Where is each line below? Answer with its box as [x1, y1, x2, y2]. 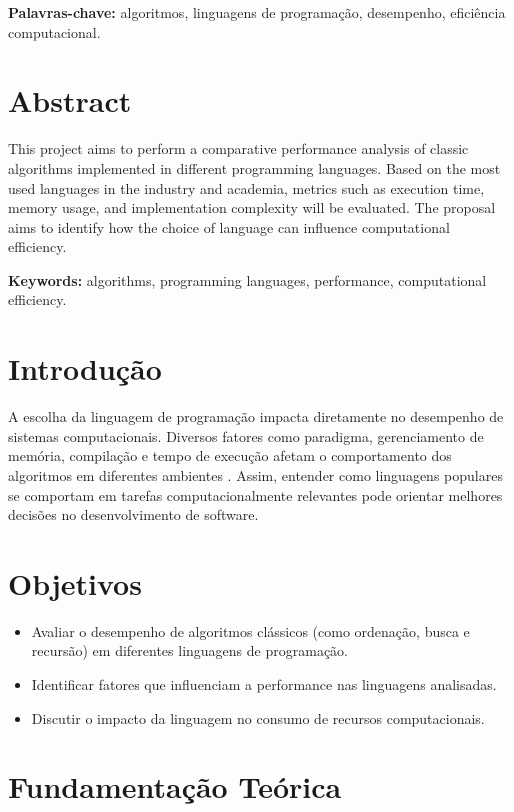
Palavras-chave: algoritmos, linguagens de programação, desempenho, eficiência [8, 2, 506, 22]
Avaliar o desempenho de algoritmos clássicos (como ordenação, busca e [31, 620, 470, 641]
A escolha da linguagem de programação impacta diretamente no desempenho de [8, 406, 504, 427]
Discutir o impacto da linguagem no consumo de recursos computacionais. [31, 707, 485, 728]
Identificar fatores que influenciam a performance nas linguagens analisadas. [31, 674, 497, 695]
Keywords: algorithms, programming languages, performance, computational [8, 269, 487, 290]
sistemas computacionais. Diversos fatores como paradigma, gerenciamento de [8, 425, 484, 446]
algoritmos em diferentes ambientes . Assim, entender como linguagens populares [8, 464, 503, 485]
